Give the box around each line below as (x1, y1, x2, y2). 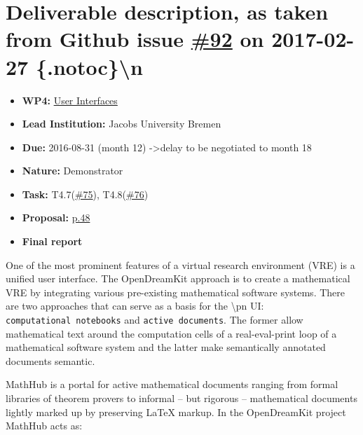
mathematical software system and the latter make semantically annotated (6, 340, 326, 354)
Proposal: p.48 (22, 210, 90, 225)
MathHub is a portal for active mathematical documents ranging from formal (6, 377, 338, 392)
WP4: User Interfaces (22, 92, 118, 107)
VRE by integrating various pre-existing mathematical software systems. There (6, 284, 345, 299)
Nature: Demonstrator (22, 163, 123, 178)
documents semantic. (6, 353, 95, 368)
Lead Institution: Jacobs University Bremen (22, 116, 221, 131)
